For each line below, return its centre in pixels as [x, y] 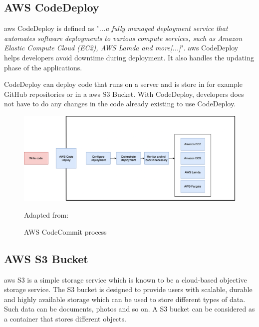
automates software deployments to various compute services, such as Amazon [123, 38]
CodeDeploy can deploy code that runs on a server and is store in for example [123, 84]
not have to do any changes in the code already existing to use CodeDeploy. [120, 104]
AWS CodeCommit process [65, 231]
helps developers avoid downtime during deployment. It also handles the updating [129, 57]
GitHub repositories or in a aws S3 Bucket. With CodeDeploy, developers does [124, 94]
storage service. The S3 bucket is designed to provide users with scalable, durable [128, 289]
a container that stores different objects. [65, 318]
